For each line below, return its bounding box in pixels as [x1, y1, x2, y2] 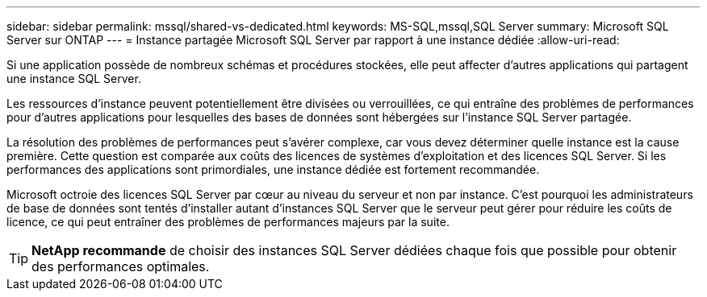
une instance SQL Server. [6, 72, 141, 85]
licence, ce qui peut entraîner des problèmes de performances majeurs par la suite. [6, 215, 450, 229]
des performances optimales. [31, 258, 210, 274]
